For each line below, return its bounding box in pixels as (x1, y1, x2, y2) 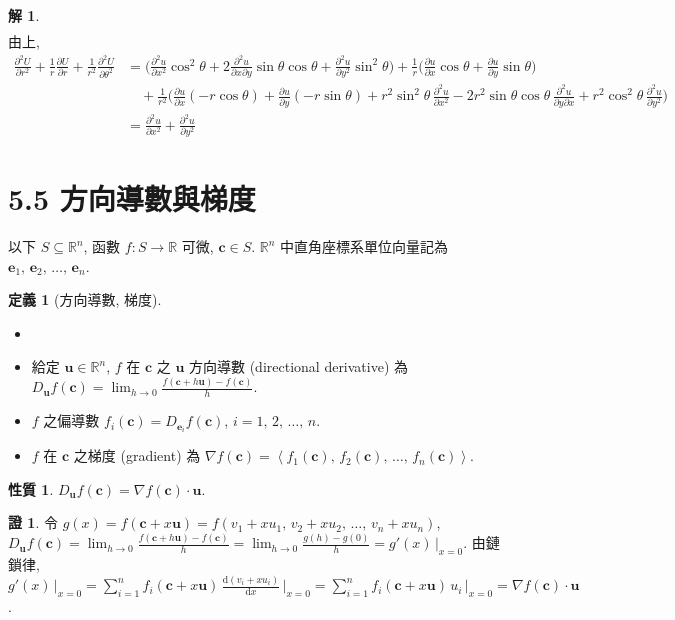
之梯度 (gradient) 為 (73, 445, 201, 466)
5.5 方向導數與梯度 (8, 178, 256, 219)
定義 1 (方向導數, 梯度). (8, 289, 162, 310)
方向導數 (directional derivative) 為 (189, 356, 409, 377)
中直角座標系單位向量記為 (280, 236, 449, 257)
